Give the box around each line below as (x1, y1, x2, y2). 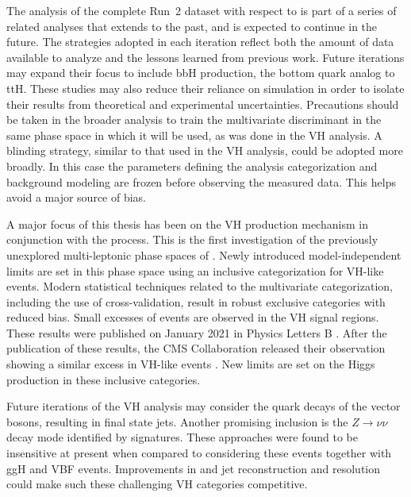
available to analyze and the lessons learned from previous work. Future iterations (6, 48, 405, 65)
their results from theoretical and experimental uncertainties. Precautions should (6, 95, 399, 112)
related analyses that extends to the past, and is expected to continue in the (6, 17, 378, 34)
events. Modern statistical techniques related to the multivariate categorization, (6, 278, 393, 295)
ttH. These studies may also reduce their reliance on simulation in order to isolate (6, 79, 405, 96)
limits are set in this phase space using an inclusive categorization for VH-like (6, 262, 384, 279)
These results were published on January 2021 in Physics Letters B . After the (6, 324, 387, 341)
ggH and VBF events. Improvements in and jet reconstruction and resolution (6, 460, 381, 476)
